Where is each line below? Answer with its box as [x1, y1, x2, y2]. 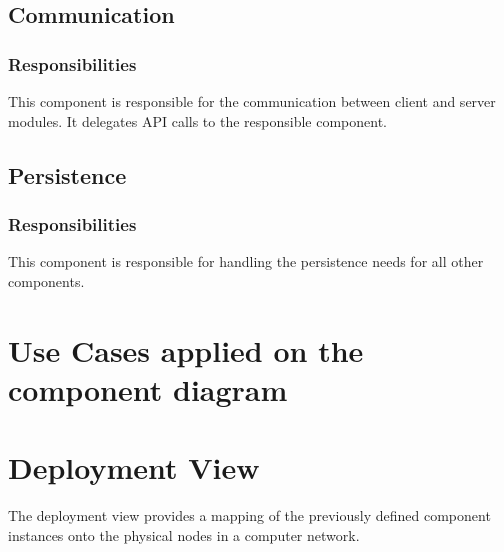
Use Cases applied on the [8, 329, 364, 370]
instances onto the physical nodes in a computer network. [8, 524, 360, 545]
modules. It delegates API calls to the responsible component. [8, 110, 387, 131]
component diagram [8, 368, 288, 409]
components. [8, 270, 85, 291]
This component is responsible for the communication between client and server [8, 91, 496, 111]
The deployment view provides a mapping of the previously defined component [8, 505, 491, 526]
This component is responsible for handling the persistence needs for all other [8, 251, 484, 272]
